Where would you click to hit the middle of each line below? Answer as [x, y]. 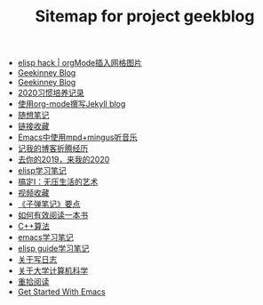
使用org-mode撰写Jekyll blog [72, 104]
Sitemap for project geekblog [145, 16]
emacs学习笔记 [45, 237]
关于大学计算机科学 [53, 271]
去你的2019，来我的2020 [64, 160]
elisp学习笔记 [42, 171]
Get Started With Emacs [61, 292]
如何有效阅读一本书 [53, 215]
